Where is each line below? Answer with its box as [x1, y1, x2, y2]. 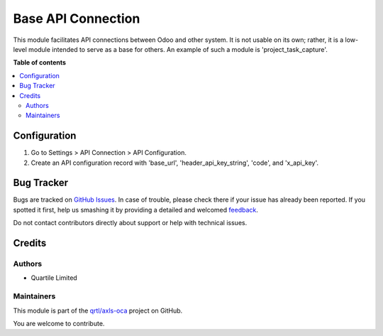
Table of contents [13, 58, 67, 67]
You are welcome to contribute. [13, 319, 105, 327]
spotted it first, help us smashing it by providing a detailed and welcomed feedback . [13, 205, 259, 214]
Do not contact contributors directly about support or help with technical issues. [13, 219, 248, 227]
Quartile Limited [30, 273, 77, 282]
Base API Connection [13, 11, 140, 26]
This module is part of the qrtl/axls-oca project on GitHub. [13, 306, 183, 315]
